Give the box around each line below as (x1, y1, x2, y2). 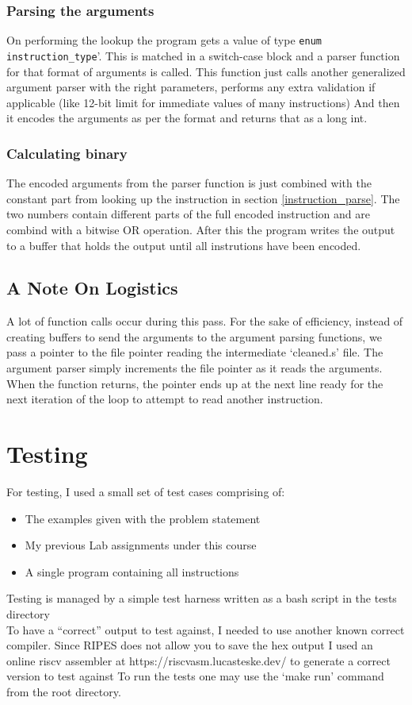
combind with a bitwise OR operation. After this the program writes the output (6, 221, 395, 237)
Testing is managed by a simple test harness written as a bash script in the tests (6, 590, 397, 607)
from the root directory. (6, 683, 121, 699)
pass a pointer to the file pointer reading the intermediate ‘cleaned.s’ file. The (6, 344, 383, 360)
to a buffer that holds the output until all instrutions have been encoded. (6, 237, 361, 253)
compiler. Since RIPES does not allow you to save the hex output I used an (6, 637, 373, 653)
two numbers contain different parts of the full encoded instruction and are (6, 206, 370, 222)
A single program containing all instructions (25, 563, 239, 580)
